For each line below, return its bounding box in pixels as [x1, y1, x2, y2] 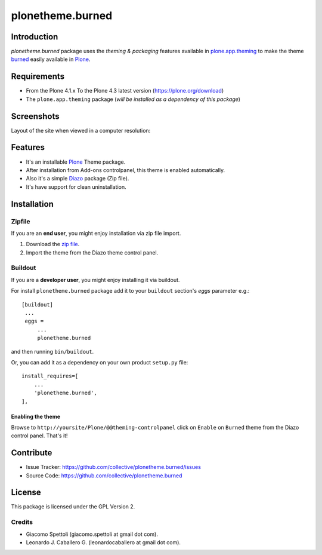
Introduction [11, 32, 58, 42]
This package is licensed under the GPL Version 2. [11, 503, 135, 510]
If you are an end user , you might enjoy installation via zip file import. [11, 229, 181, 237]
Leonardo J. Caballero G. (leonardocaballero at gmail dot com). [26, 539, 181, 546]
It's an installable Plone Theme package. [26, 158, 126, 165]
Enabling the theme [11, 413, 61, 420]
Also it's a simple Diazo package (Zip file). [26, 175, 129, 182]
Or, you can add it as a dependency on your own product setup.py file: [11, 358, 188, 366]
